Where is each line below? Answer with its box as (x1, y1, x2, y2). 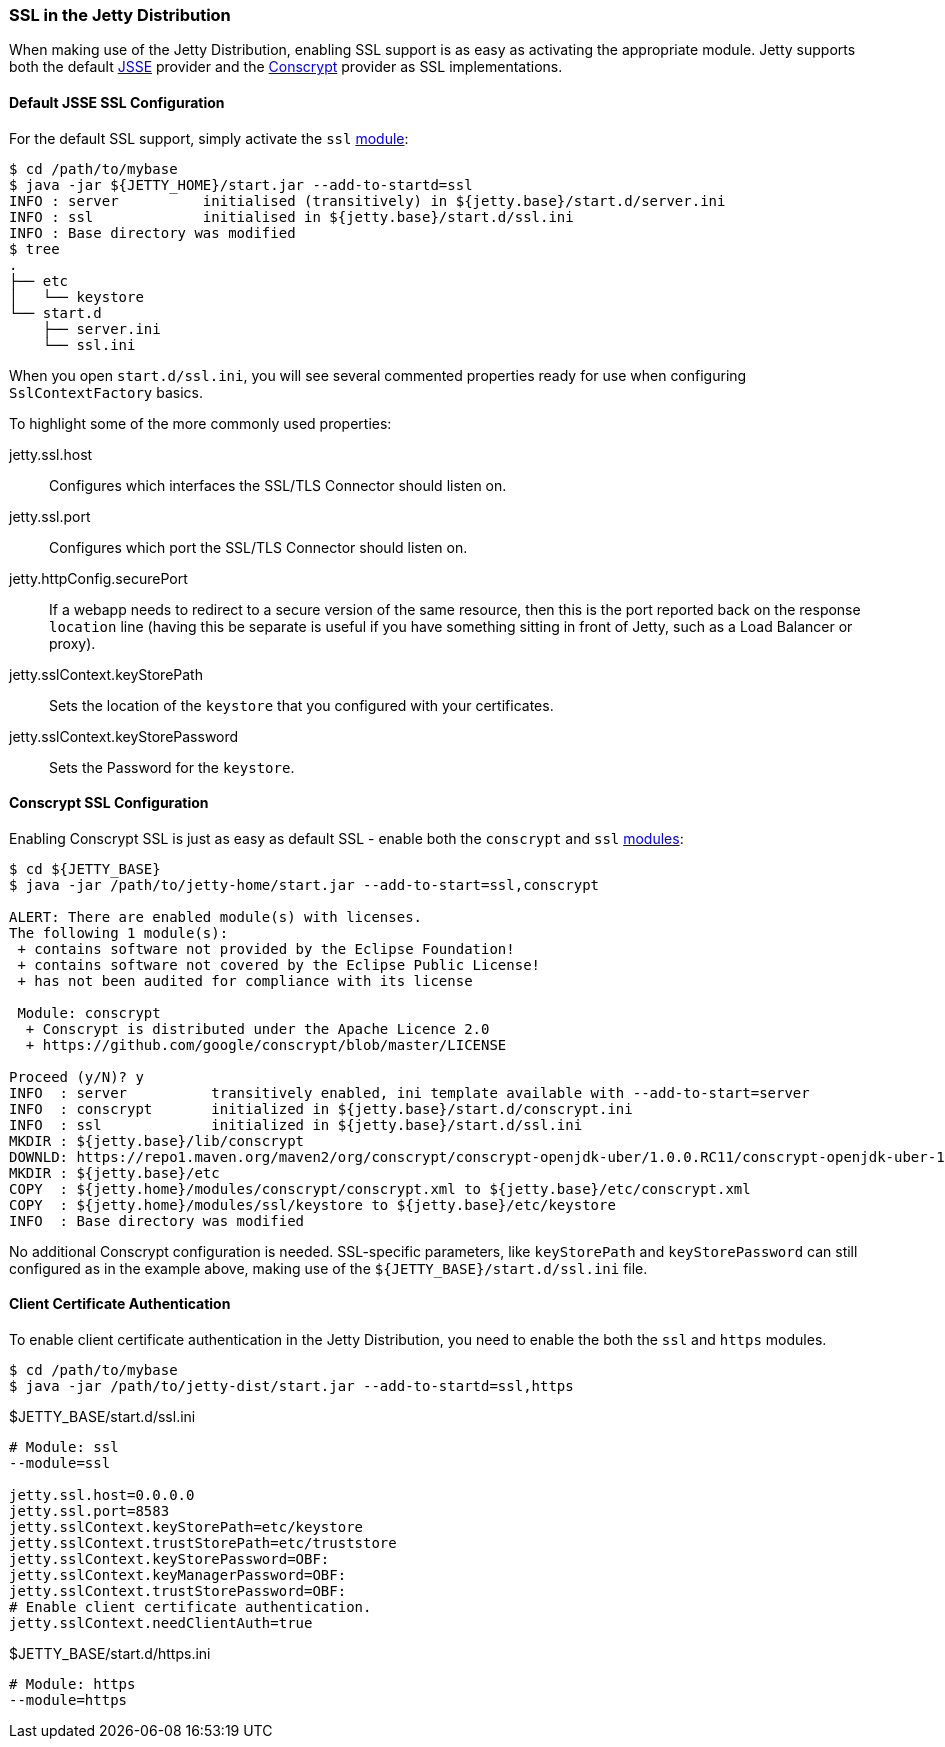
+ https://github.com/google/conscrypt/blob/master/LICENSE (25, 1036, 507, 1053)
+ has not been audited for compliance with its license (17, 972, 473, 989)
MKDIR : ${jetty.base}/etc (9, 1164, 220, 1181)
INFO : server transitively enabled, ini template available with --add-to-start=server (9, 1084, 810, 1101)
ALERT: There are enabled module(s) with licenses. (9, 908, 423, 925)
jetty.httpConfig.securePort (9, 569, 188, 587)
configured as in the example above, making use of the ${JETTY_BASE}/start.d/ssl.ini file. (9, 1259, 648, 1277)
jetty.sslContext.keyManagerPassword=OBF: (9, 1567, 347, 1584)
